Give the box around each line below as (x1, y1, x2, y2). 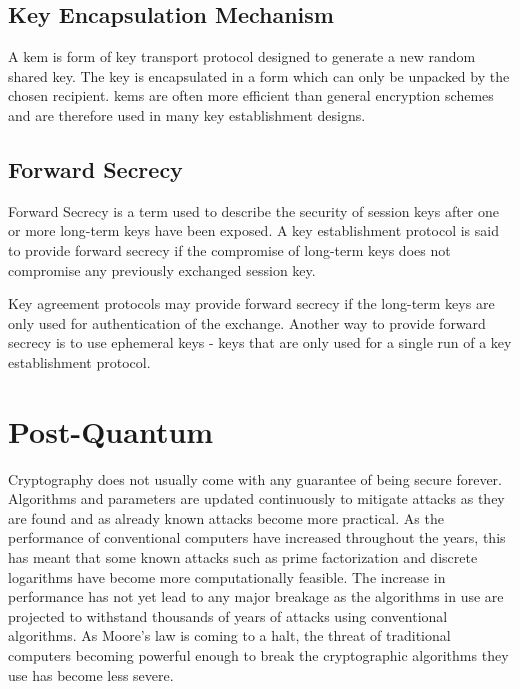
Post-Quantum (8, 410, 214, 451)
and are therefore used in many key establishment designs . (8, 104, 366, 125)
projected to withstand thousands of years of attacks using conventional (8, 605, 448, 626)
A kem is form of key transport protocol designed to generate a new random (8, 46, 476, 67)
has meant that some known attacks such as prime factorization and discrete (8, 547, 478, 568)
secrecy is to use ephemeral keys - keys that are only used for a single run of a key (8, 332, 512, 353)
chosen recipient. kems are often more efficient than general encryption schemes (8, 85, 494, 106)
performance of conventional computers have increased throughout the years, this (8, 527, 506, 548)
